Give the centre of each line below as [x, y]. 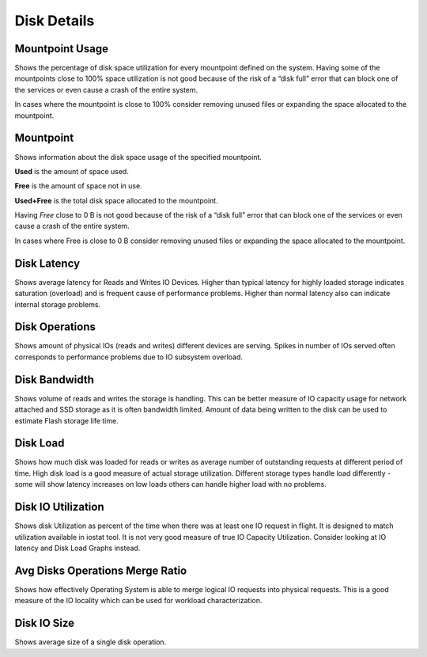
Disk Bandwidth [55, 380]
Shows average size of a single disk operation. [91, 642]
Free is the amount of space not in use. [78, 186]
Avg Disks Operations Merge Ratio [101, 570]
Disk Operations [55, 327]
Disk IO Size [45, 623]
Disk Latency [47, 263]
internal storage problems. [58, 304]
